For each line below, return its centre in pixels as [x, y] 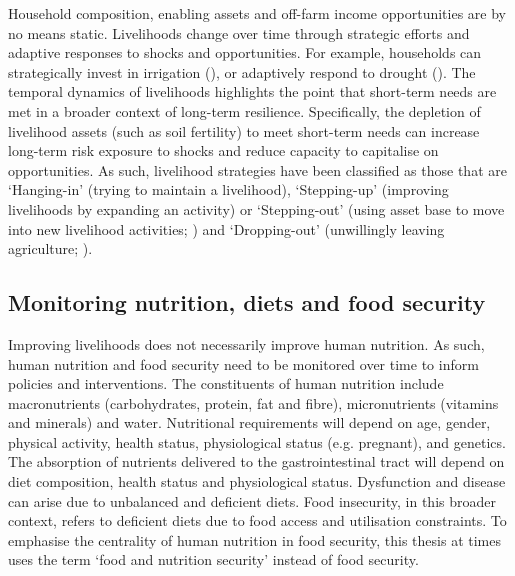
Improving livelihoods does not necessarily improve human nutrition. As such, [246, 343]
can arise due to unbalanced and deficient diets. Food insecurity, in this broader [252, 500]
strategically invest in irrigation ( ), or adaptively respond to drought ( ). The [242, 71]
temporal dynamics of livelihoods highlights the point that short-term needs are [252, 91]
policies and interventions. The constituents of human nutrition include [226, 383]
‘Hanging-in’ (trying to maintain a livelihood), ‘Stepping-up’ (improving [228, 189]
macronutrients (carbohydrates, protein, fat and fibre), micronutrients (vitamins [253, 402]
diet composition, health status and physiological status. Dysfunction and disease [257, 481]
